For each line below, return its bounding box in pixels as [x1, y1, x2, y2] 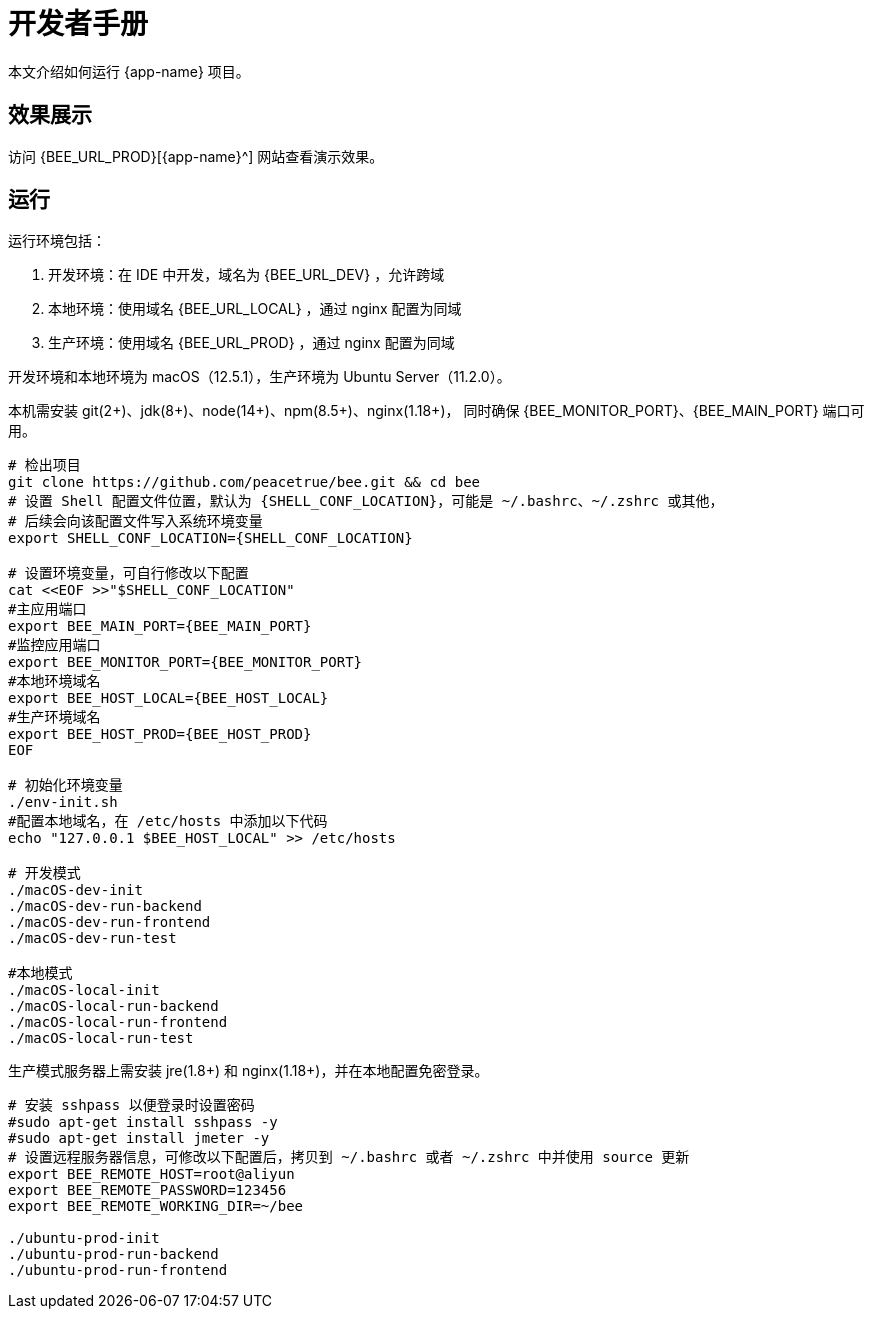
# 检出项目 [8, 457, 81, 474]
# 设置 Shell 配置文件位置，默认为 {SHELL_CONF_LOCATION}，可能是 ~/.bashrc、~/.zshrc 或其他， [8, 493, 724, 510]
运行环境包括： [8, 232, 106, 250]
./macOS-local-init [8, 982, 160, 999]
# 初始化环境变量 [8, 777, 123, 794]
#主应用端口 [8, 601, 87, 618]
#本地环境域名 [8, 673, 101, 690]
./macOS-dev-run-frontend [8, 914, 211, 931]
